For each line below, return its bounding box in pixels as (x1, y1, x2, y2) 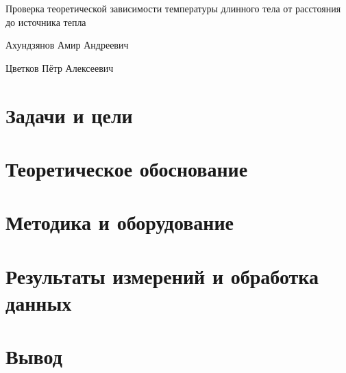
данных (5, 288, 72, 316)
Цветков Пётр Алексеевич (5, 60, 114, 75)
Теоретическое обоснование (5, 154, 248, 182)
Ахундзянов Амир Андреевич (5, 38, 129, 52)
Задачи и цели (5, 101, 133, 129)
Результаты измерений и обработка (5, 261, 319, 290)
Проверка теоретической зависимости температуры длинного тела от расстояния (5, 1, 341, 15)
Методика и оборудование (5, 208, 234, 236)
